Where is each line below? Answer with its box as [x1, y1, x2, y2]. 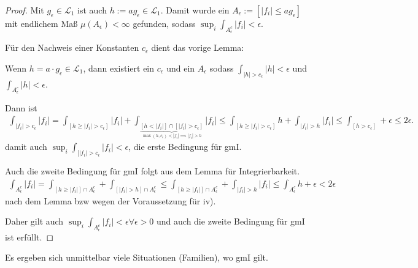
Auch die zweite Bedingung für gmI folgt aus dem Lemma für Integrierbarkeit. [5, 165, 300, 177]
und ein [166, 61, 195, 74]
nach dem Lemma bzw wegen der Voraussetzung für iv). [5, 194, 216, 207]
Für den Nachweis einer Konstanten [5, 41, 139, 54]
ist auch [77, 4, 107, 16]
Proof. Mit [5, 4, 44, 16]
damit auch [5, 140, 47, 153]
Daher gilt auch [5, 215, 64, 228]
